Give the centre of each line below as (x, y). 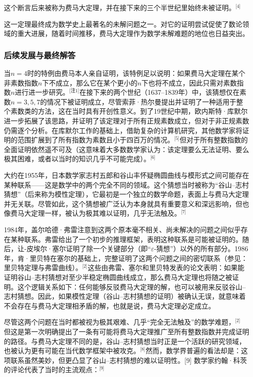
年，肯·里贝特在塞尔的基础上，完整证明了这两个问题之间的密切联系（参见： (126, 258)
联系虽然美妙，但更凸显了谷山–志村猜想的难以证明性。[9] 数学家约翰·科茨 (129, 360)
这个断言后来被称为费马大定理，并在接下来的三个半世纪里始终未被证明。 (120, 7)
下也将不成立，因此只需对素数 (189, 82)
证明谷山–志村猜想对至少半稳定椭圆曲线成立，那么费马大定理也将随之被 (118, 277)
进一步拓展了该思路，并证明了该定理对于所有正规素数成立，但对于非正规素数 (126, 121)
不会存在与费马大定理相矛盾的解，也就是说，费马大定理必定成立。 (109, 305)
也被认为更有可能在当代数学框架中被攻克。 (72, 351)
